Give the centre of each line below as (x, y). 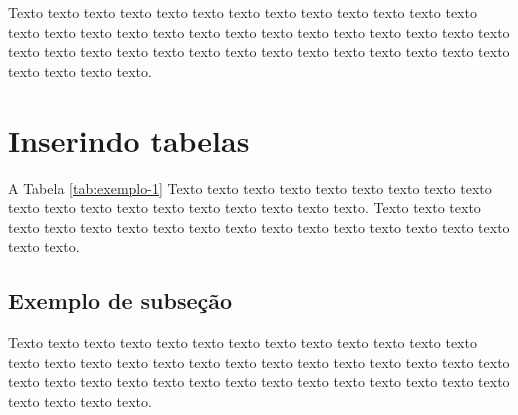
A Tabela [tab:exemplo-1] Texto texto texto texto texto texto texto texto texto (250, 187)
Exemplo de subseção (120, 300)
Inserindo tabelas (129, 139)
